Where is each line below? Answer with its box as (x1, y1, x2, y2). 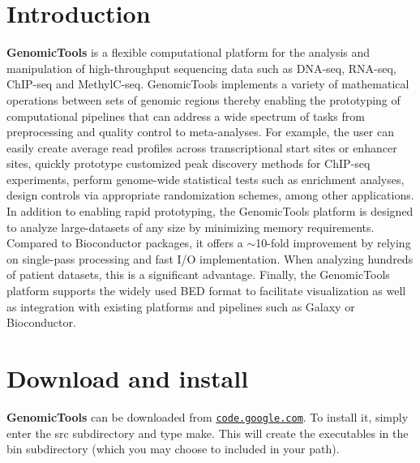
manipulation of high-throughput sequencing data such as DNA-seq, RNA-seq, (6, 59, 396, 76)
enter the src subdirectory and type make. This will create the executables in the (6, 424, 409, 441)
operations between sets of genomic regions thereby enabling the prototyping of (6, 91, 401, 108)
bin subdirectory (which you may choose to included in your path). (6, 440, 340, 457)
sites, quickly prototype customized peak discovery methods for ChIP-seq (6, 155, 371, 172)
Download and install (6, 362, 249, 394)
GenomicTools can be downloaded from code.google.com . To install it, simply (6, 408, 409, 425)
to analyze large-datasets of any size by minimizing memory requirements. (6, 218, 375, 235)
